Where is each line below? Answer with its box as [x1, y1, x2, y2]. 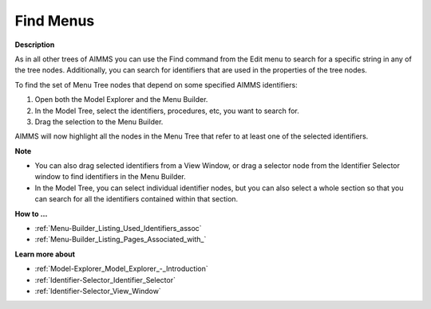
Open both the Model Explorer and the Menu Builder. [34, 95, 208, 104]
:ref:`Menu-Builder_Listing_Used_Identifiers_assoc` [34, 224, 203, 233]
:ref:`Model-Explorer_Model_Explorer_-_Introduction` [34, 264, 208, 274]
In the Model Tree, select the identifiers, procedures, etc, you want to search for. [34, 106, 299, 115]
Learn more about [14, 249, 76, 259]
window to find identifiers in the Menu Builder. [34, 172, 187, 182]
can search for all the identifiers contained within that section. [34, 194, 239, 204]
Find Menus [14, 12, 95, 29]
